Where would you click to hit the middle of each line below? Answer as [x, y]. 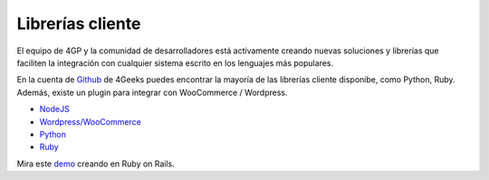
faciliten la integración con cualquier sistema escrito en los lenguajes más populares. [175, 62]
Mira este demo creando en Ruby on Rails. [96, 164]
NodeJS [54, 109]
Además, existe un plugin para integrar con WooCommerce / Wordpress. [153, 92]
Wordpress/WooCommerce [91, 121]
